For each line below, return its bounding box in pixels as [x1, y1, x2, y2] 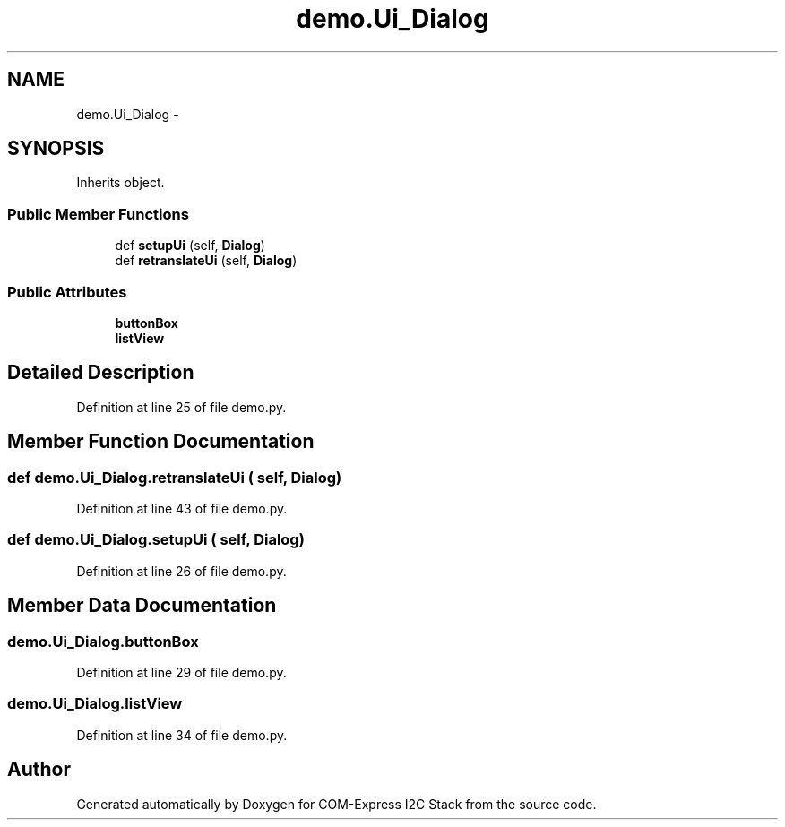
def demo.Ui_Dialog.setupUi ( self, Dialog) [7, 530, 305, 549]
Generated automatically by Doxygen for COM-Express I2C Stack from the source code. [76, 796, 597, 812]
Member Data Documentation [7, 594, 277, 617]
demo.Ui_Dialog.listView [7, 694, 183, 713]
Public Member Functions [7, 204, 189, 223]
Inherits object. [76, 175, 165, 191]
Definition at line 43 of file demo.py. [76, 501, 288, 516]
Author [7, 758, 71, 781]
